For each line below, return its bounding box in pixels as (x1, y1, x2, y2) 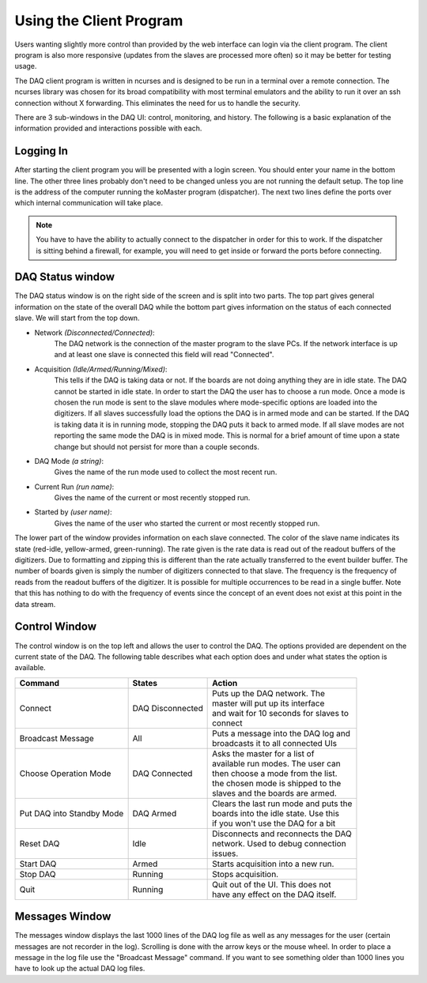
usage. (14, 62, 37, 71)
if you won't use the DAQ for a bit (212, 818, 336, 829)
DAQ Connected (132, 767, 193, 778)
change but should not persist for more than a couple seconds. (54, 442, 260, 451)
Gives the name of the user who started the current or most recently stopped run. (54, 518, 320, 528)
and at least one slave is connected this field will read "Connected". (54, 350, 274, 360)
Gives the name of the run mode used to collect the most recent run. (54, 467, 278, 477)
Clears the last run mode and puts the (212, 798, 353, 809)
